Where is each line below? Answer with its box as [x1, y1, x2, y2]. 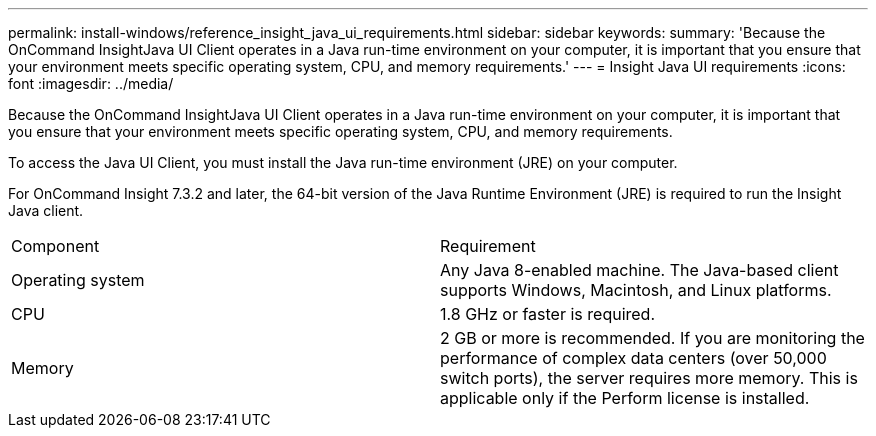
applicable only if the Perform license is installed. [440, 388, 810, 408]
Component [11, 236, 100, 256]
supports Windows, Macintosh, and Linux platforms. [440, 280, 832, 300]
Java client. [8, 202, 84, 219]
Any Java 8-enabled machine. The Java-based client [440, 260, 839, 280]
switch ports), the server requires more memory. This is [440, 368, 858, 388]
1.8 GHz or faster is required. [440, 304, 655, 324]
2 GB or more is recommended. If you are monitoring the [440, 328, 865, 348]
